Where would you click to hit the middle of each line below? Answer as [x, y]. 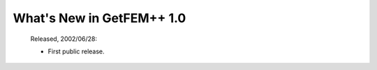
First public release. [76, 51]
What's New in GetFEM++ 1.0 [99, 18]
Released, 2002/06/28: [64, 39]
